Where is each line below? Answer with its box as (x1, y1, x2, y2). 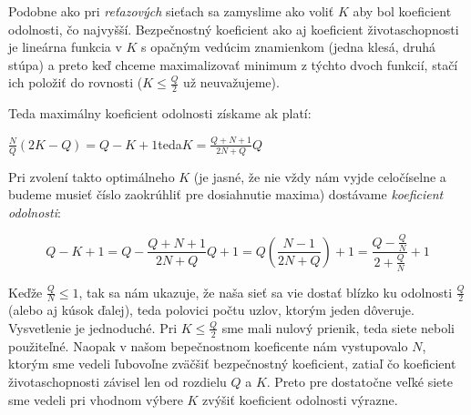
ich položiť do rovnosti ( (8, 73, 143, 92)
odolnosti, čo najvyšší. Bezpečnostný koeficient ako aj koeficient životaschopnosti (8, 19, 459, 38)
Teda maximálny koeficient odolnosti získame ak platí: (8, 104, 312, 123)
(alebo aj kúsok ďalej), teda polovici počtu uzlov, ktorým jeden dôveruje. (8, 300, 415, 319)
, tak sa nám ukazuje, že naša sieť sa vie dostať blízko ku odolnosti (78, 282, 453, 301)
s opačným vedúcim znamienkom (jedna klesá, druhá (141, 37, 436, 56)
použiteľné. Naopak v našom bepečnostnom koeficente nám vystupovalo (8, 336, 408, 355)
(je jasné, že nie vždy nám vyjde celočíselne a (193, 167, 446, 186)
